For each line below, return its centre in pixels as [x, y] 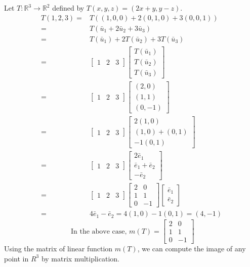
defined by [68, 8]
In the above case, [99, 231]
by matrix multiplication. [80, 258]
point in [16, 258]
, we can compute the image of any [192, 249]
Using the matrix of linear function [58, 249]
